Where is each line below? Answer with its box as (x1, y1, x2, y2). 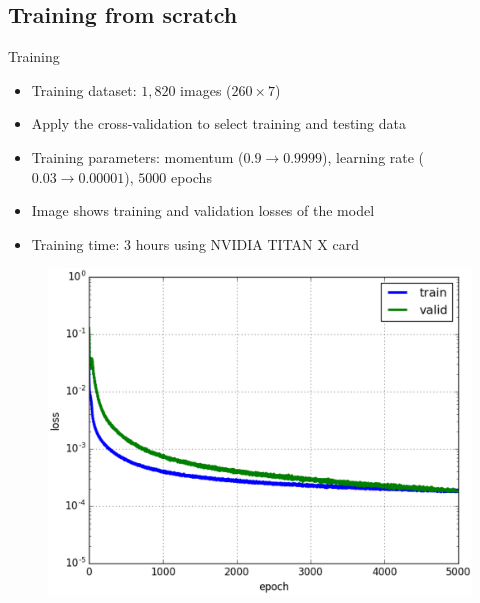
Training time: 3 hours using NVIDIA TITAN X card (31, 233, 359, 254)
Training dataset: (31, 79, 137, 100)
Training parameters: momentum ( (31, 146, 244, 167)
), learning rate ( (322, 146, 425, 167)
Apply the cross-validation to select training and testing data (31, 113, 406, 134)
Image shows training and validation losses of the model (31, 200, 375, 221)
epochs (171, 166, 212, 187)
